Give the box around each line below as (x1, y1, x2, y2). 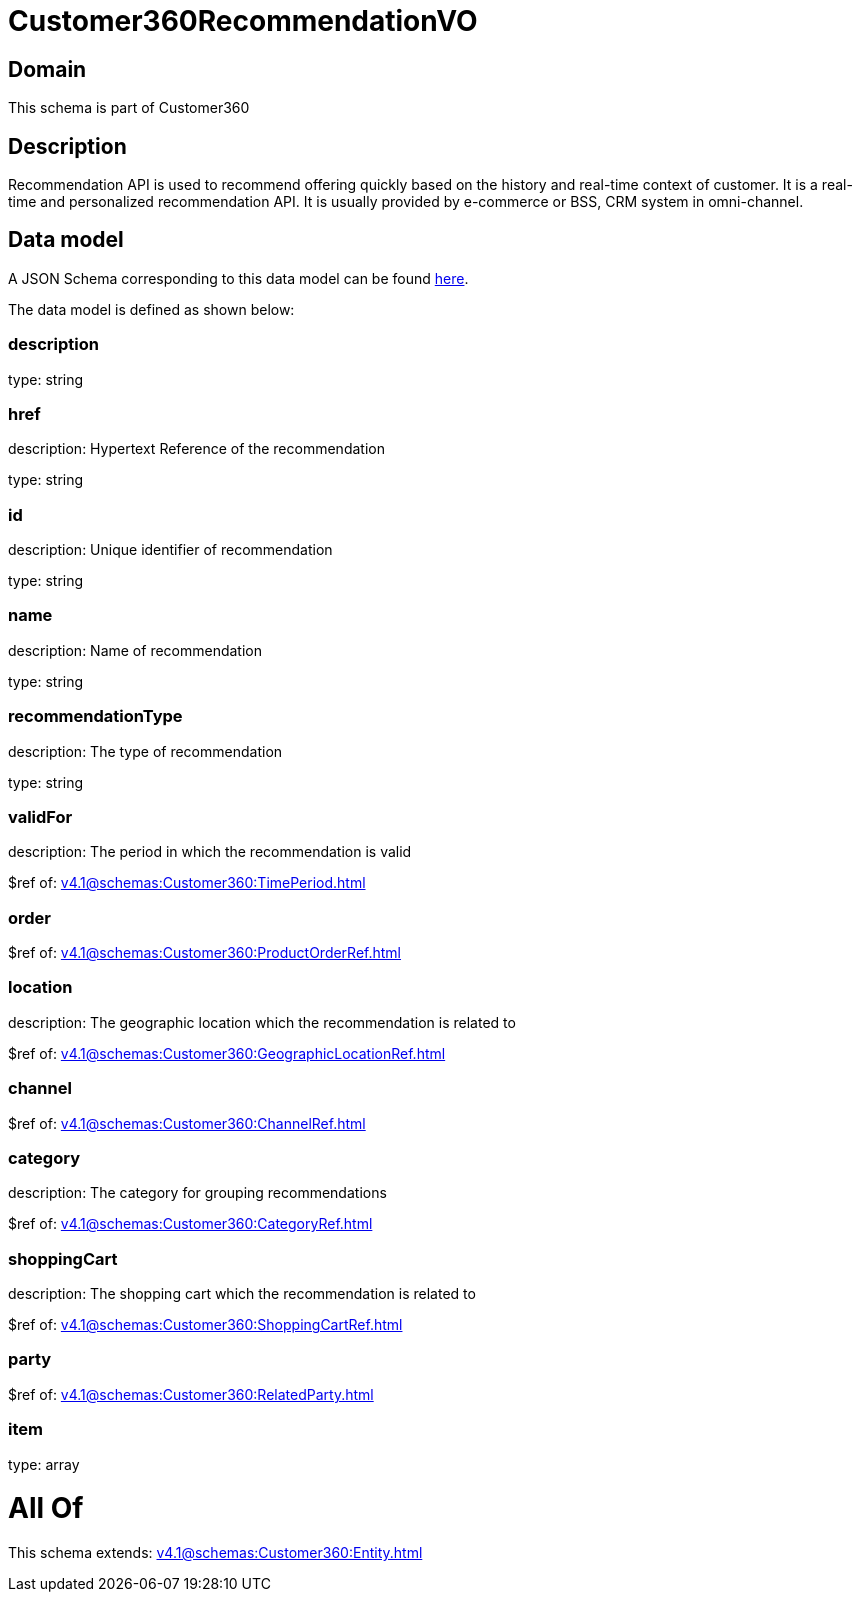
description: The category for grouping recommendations (8, 1184, 387, 1202)
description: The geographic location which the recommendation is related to (8, 1013, 516, 1031)
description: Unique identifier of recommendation (8, 541, 333, 559)
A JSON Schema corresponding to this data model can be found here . (8, 269, 469, 287)
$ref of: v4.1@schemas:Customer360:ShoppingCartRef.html (8, 1316, 403, 1334)
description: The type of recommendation (8, 742, 283, 760)
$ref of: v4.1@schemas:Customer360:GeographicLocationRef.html (8, 1044, 446, 1062)
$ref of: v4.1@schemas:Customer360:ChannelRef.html (8, 1114, 366, 1132)
